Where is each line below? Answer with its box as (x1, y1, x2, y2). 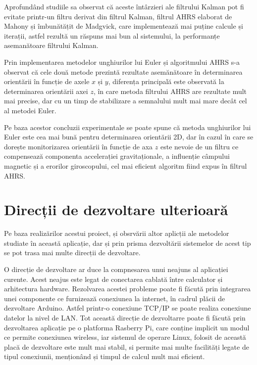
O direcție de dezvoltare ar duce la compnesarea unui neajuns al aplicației (4, 264, 228, 274)
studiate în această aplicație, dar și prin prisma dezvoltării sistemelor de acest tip (4, 237, 251, 248)
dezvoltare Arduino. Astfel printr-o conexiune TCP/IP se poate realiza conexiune (4, 303, 251, 313)
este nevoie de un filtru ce (160, 141, 239, 151)
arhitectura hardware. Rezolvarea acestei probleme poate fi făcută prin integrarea (4, 283, 251, 294)
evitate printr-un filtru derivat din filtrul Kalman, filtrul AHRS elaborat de (4, 11, 232, 21)
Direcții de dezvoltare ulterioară (4, 199, 228, 220)
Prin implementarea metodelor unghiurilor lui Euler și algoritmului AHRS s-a (4, 56, 240, 67)
